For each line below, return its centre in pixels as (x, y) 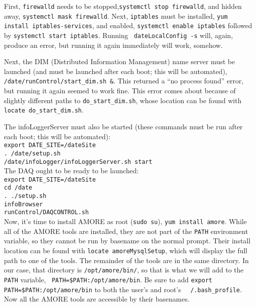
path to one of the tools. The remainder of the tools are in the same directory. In (127, 260)
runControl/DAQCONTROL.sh (46, 212)
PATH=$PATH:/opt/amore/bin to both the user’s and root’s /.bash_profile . (123, 289)
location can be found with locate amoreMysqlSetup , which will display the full (126, 250)
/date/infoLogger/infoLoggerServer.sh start (78, 162)
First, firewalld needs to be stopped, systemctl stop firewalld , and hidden (123, 6)
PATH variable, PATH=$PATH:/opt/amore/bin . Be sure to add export (108, 279)
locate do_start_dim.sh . (44, 110)
